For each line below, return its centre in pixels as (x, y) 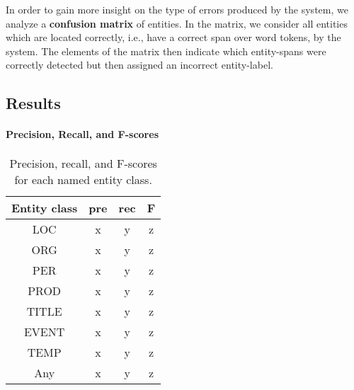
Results (33, 103)
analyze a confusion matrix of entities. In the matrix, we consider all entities (177, 23)
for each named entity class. (83, 179)
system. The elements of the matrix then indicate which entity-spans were (166, 51)
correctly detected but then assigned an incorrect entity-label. (139, 65)
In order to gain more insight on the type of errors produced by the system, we (177, 9)
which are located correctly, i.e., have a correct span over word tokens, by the (173, 37)
